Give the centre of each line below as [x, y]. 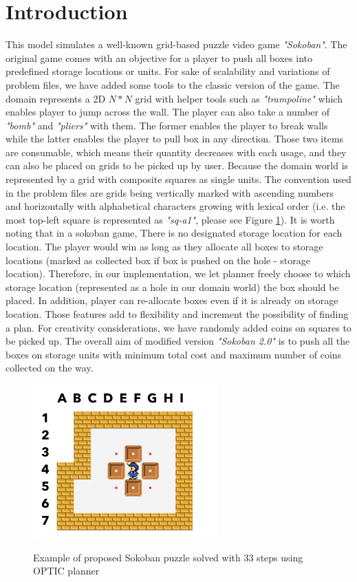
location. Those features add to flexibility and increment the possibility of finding [177, 314]
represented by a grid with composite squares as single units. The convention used [178, 179]
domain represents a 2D [56, 98]
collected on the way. [50, 368]
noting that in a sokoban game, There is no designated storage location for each [174, 233]
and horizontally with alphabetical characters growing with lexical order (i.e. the [175, 206]
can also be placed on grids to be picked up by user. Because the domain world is [177, 165]
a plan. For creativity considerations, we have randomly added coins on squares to [178, 327]
